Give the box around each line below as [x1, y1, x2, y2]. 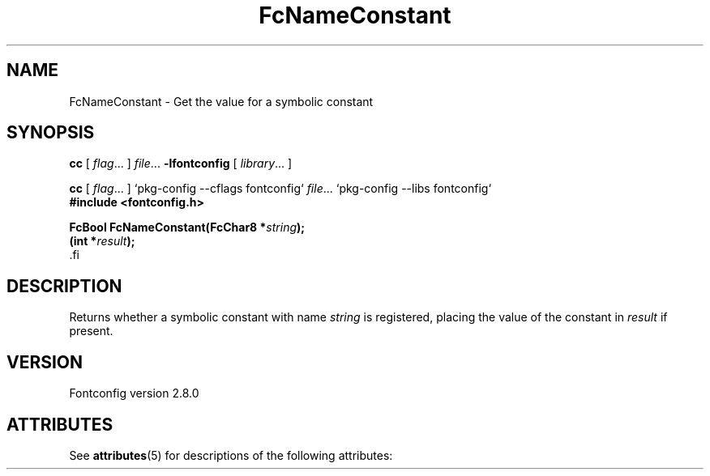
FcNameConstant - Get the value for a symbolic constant [69, 94, 374, 108]
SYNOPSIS [6, 122, 95, 143]
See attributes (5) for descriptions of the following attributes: [69, 448, 393, 462]
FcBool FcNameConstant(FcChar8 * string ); [69, 220, 306, 235]
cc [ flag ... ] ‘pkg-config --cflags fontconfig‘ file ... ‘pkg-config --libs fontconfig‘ [69, 181, 492, 196]
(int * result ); [69, 234, 135, 249]
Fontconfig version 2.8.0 [69, 386, 199, 401]
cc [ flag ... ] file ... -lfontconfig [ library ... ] [69, 156, 293, 171]
